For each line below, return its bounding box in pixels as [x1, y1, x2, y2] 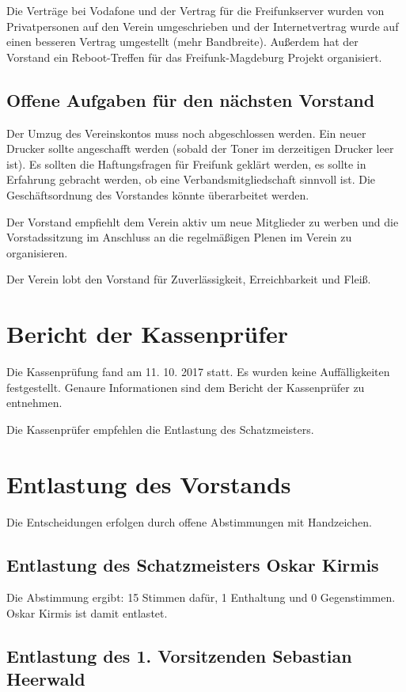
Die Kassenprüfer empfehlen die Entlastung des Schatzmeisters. [6, 420, 314, 437]
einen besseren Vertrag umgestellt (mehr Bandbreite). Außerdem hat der [6, 33, 359, 50]
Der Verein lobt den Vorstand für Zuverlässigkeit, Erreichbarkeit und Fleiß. [6, 271, 371, 287]
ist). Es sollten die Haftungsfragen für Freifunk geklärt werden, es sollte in [6, 155, 366, 172]
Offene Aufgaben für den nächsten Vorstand [6, 87, 375, 112]
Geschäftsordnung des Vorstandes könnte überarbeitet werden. [6, 186, 309, 203]
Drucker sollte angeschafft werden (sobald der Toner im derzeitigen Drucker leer [6, 140, 394, 157]
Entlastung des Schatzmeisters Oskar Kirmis [6, 552, 379, 576]
